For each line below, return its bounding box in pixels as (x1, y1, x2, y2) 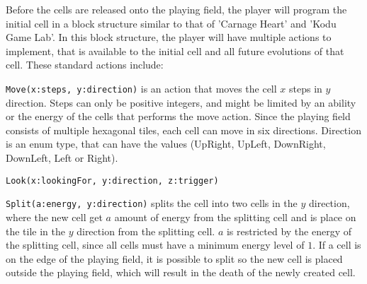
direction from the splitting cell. (77, 223, 215, 238)
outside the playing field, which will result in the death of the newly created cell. (6, 265, 356, 280)
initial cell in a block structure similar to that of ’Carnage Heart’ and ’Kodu (6, 16, 337, 30)
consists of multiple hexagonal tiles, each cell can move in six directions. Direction (6, 122, 361, 137)
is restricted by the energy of (226, 223, 351, 238)
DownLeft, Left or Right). (6, 150, 118, 165)
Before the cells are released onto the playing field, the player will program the (6, 2, 347, 16)
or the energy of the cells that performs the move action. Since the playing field (6, 109, 351, 124)
